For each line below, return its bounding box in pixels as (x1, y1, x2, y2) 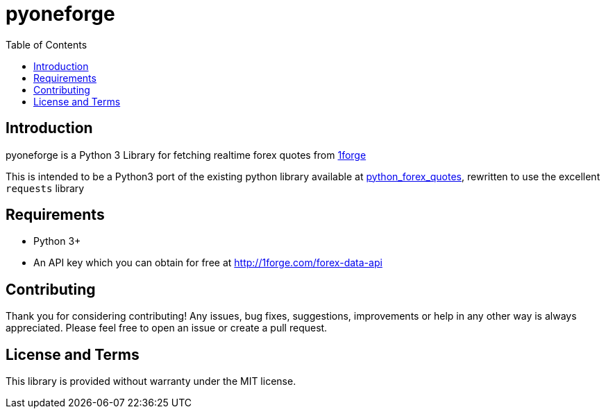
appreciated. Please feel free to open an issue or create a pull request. (6, 322, 328, 334)
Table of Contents (6, 38, 87, 51)
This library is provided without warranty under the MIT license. (6, 375, 296, 388)
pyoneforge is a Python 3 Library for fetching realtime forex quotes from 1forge (6, 148, 367, 161)
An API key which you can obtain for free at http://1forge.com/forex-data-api (33, 257, 382, 269)
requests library (6, 182, 85, 194)
